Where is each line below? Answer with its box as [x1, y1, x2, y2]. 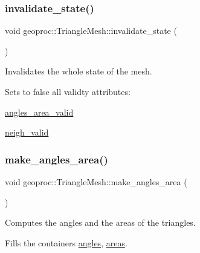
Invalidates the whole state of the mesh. [5, 65, 152, 77]
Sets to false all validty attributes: [5, 85, 131, 97]
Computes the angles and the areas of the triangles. [5, 216, 196, 229]
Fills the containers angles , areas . [5, 236, 127, 249]
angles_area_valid [5, 105, 74, 118]
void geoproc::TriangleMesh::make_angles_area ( [5, 176, 187, 188]
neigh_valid [5, 126, 49, 139]
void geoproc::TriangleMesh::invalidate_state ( [5, 24, 177, 37]
